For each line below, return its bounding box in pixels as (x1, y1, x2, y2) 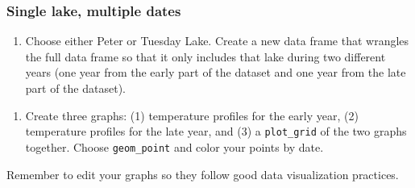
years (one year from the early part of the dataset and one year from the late (25, 64, 406, 81)
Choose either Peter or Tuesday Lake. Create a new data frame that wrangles (25, 32, 409, 49)
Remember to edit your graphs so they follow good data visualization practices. (6, 165, 399, 182)
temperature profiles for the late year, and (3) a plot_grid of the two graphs (25, 123, 407, 140)
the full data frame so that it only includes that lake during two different (25, 48, 386, 65)
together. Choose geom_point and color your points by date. (25, 138, 324, 155)
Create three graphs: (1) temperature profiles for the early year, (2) (25, 107, 359, 123)
